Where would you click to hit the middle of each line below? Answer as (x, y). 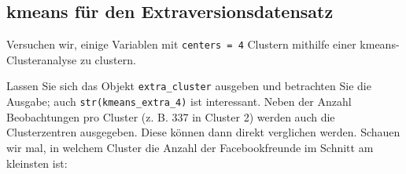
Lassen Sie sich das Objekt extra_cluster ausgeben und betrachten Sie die (189, 86)
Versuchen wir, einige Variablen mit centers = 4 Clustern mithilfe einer (181, 44)
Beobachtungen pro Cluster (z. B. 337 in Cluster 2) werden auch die (171, 116)
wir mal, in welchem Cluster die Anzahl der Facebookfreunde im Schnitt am (190, 147)
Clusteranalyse (42, 59)
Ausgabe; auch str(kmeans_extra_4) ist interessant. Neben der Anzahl (179, 101)
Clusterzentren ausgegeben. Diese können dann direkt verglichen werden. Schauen (203, 132)
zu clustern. (108, 59)
